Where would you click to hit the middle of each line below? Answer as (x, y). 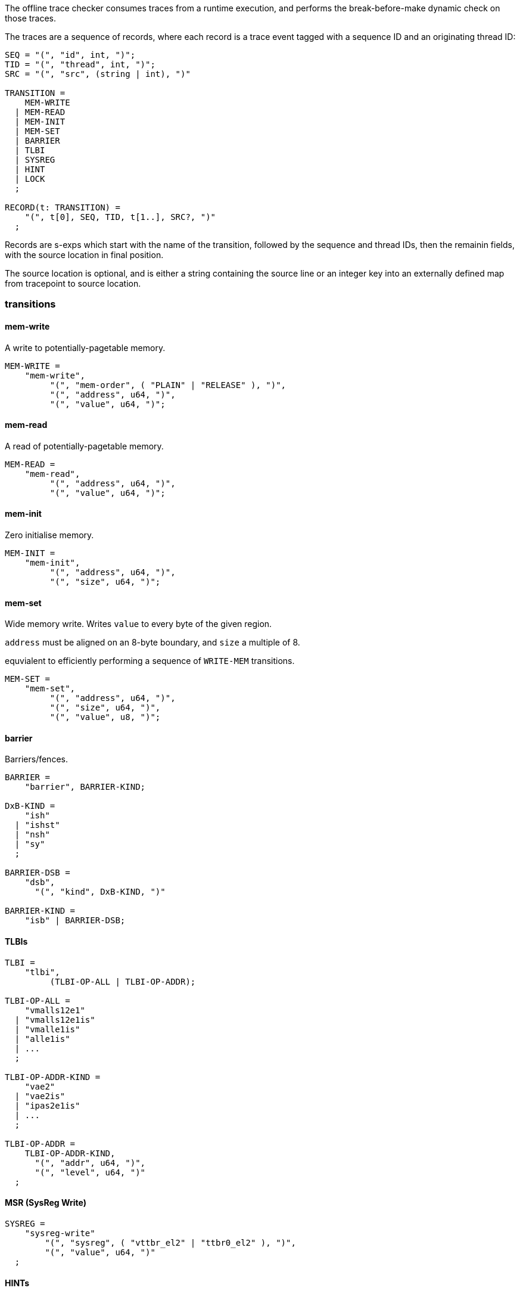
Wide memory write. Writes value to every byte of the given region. (138, 624)
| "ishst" (37, 825)
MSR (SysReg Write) (46, 1203)
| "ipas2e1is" (47, 1105)
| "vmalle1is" (47, 1029)
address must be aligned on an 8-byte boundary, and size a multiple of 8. (152, 643)
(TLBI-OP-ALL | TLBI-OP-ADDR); (123, 981)
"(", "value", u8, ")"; (105, 717)
